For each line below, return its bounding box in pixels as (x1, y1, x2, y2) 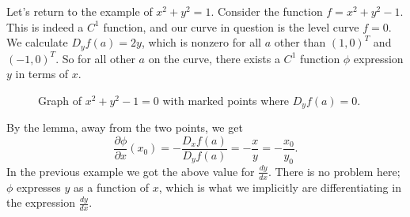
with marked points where (162, 92, 290, 108)
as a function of (74, 178, 150, 195)
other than (274, 34, 326, 51)
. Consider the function (211, 3, 323, 19)
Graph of (38, 92, 82, 108)
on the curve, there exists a (148, 50, 280, 66)
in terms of (15, 65, 69, 82)
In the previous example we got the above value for (6, 163, 255, 179)
